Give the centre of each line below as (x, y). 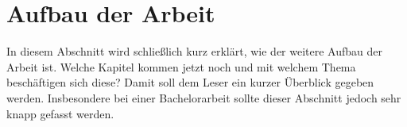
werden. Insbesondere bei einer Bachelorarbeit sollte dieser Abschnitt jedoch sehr (204, 97)
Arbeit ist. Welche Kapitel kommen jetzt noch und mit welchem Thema (181, 66)
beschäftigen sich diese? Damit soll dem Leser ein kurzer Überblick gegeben (190, 82)
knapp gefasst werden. (60, 113)
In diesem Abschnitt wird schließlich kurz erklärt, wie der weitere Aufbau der (194, 51)
